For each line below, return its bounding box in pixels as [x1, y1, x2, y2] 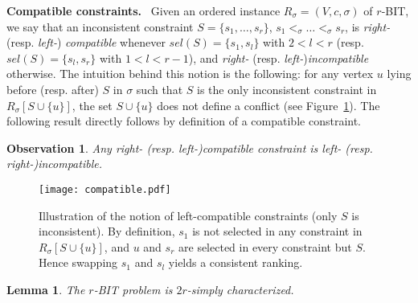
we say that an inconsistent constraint [6, 18, 194, 35]
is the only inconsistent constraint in [197, 80, 377, 97]
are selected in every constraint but [178, 238, 352, 255]
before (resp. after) [6, 80, 99, 97]
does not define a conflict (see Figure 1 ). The [157, 96, 380, 113]
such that [136, 80, 183, 97]
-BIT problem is [93, 280, 173, 297]
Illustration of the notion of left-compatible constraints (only [39, 207, 338, 223]
